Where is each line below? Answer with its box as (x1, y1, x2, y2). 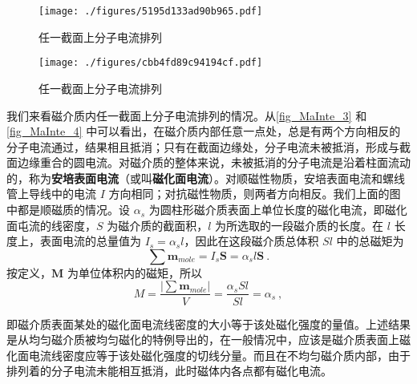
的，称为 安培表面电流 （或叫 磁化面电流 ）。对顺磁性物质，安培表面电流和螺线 (6, 169, 405, 186)
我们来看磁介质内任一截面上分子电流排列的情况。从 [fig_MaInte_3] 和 (6, 107, 367, 123)
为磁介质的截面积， (107, 216, 208, 233)
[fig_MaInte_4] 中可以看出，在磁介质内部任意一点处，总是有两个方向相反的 (6, 123, 401, 139)
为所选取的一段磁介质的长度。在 (215, 216, 384, 233)
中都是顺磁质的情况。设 (6, 201, 130, 218)
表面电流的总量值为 (39, 232, 141, 249)
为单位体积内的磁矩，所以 (67, 264, 202, 281)
